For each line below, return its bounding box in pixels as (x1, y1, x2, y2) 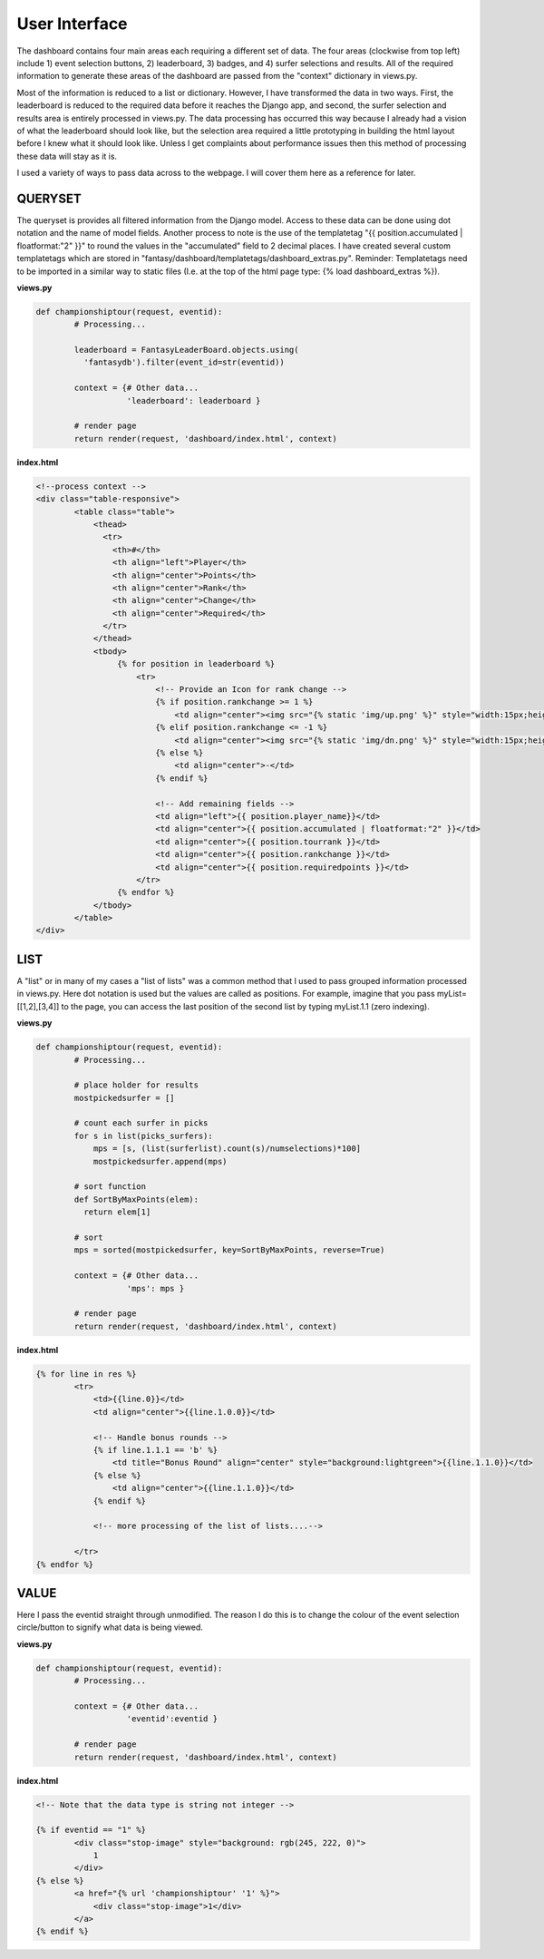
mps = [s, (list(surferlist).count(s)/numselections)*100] (92, 1144, 362, 1154)
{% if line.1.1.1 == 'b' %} (92, 1445, 218, 1456)
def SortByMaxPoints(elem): (73, 1194, 199, 1204)
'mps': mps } (126, 1283, 185, 1293)
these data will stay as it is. (16, 151, 118, 161)
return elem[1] (83, 1207, 151, 1217)
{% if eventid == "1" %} (35, 1825, 147, 1836)
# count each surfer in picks (73, 1118, 209, 1128)
